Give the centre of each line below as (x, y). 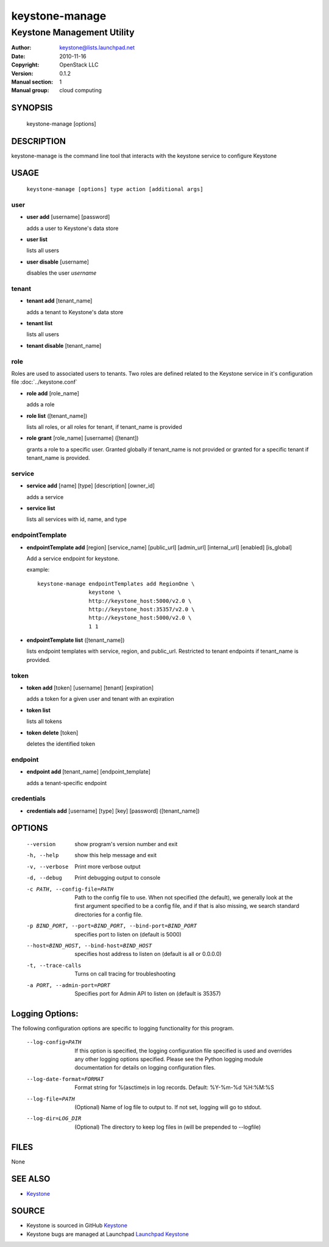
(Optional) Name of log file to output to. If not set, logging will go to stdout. (168, 1107)
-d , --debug (44, 878)
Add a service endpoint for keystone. (73, 558)
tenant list (40, 323)
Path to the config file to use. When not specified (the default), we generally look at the (184, 897)
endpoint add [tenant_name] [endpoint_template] (88, 772)
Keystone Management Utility (73, 32)
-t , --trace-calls (54, 965)
